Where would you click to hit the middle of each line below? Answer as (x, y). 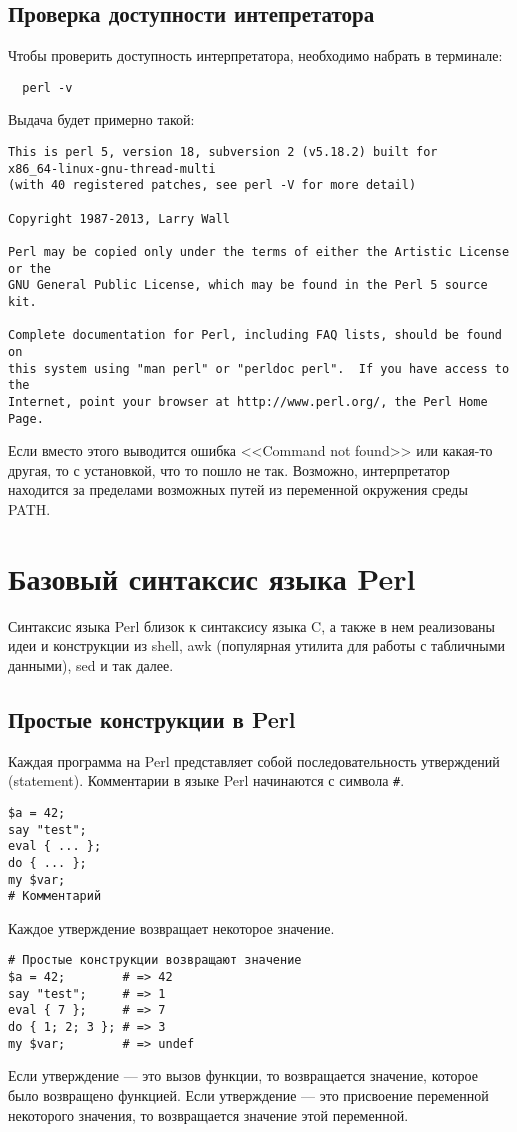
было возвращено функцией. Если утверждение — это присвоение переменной (248, 1095)
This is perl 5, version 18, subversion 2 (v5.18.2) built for (223, 152)
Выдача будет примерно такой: (101, 119)
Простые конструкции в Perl (152, 718)
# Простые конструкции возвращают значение (155, 960)
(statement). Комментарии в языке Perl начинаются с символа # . (206, 780)
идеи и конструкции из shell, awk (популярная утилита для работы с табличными (257, 645)
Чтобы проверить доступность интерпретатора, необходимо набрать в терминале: (255, 55)
